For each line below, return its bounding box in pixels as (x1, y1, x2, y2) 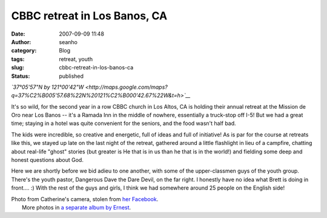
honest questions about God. (11, 156, 84, 164)
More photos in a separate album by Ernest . (22, 204, 131, 211)
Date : (11, 30, 25, 37)
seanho (59, 38, 78, 45)
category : (11, 47, 37, 54)
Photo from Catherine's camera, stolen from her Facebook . (11, 195, 159, 202)
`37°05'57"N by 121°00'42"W (11, 83, 84, 91)
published (59, 72, 84, 80)
